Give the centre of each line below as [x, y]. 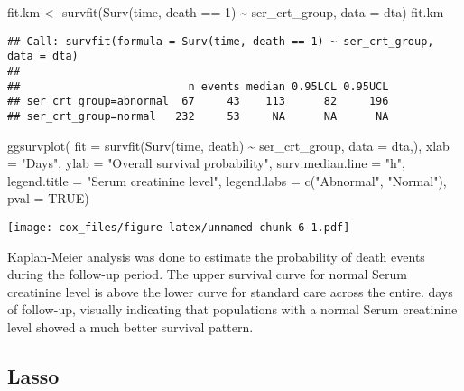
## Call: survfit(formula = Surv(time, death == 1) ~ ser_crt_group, [221, 41]
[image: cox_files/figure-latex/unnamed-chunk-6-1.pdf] [179, 227]
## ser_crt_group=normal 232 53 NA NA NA [198, 116]
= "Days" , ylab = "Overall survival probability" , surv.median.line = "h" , [206, 163]
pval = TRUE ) [48, 198]
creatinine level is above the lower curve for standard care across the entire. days [230, 291]
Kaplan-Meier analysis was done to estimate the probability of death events [216, 256]
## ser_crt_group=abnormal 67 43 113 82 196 [198, 102]
